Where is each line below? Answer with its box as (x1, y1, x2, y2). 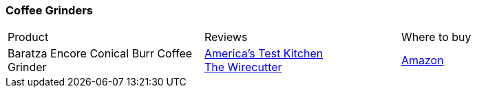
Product (8, 30, 49, 44)
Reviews (204, 30, 248, 44)
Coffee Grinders (6, 3, 94, 17)
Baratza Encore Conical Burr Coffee (8, 46, 193, 61)
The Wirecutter (204, 60, 282, 75)
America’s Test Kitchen (204, 46, 324, 61)
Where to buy (401, 30, 471, 44)
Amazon (401, 53, 444, 68)
